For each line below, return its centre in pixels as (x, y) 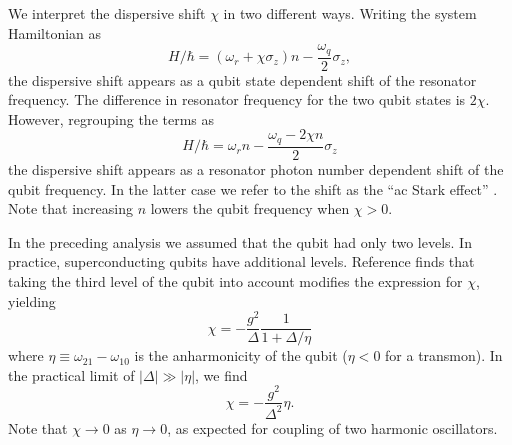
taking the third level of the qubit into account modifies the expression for (235, 280)
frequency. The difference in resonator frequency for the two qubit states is (237, 99)
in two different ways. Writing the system (350, 13)
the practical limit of (71, 374)
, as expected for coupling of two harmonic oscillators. (332, 427)
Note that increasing (70, 208)
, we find (221, 374)
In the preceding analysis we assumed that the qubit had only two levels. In (240, 241)
